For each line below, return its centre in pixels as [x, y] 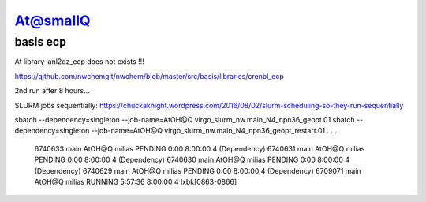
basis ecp [41, 42]
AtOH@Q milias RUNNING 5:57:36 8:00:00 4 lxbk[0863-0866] [136, 181]
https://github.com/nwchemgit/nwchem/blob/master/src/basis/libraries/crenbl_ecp [149, 76]
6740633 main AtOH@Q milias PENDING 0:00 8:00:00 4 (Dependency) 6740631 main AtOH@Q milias [200, 148]
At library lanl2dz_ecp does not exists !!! [80, 62]
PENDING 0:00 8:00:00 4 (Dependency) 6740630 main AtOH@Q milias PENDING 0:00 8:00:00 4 [192, 160]
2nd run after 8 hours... [52, 91]
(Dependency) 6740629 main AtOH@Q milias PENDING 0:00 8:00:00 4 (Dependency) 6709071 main [198, 170]
